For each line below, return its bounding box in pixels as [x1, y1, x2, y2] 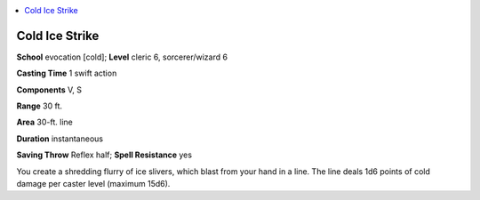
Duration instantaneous [16, 133, 104, 144]
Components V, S [16, 84, 82, 95]
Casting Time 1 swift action [16, 68, 117, 79]
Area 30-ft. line [16, 116, 73, 128]
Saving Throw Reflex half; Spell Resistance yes [16, 149, 193, 160]
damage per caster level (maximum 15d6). [16, 179, 171, 189]
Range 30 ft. [16, 100, 62, 111]
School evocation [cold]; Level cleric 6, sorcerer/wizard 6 [16, 52, 228, 62]
